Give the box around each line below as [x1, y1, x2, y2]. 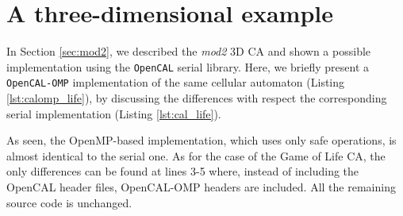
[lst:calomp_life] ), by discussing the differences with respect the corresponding [6, 90, 387, 106]
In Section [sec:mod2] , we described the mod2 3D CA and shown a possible [6, 43, 371, 60]
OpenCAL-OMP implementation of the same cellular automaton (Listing [6, 74, 345, 91]
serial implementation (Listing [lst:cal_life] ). [6, 105, 221, 121]
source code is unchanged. [6, 194, 132, 210]
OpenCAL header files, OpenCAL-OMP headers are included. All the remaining [6, 179, 396, 195]
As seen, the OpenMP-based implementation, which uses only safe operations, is [6, 132, 397, 148]
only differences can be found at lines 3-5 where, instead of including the [6, 163, 359, 179]
